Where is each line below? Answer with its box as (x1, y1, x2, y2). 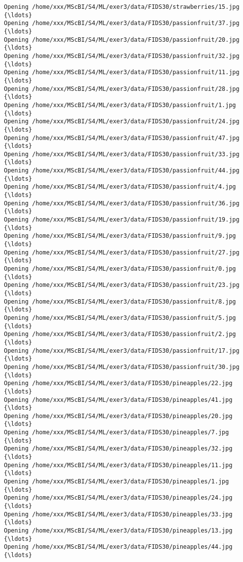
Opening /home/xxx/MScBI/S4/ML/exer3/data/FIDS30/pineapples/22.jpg (4, 380, 233, 387)
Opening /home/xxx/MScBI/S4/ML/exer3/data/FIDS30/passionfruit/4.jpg (4, 183, 236, 191)
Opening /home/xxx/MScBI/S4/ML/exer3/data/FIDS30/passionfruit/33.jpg (4, 150, 240, 158)
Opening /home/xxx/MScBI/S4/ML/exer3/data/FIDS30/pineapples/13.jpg (4, 527, 233, 534)
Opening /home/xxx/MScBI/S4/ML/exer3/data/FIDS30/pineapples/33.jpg (4, 510, 233, 518)
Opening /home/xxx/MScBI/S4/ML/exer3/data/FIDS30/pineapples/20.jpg (4, 412, 233, 420)
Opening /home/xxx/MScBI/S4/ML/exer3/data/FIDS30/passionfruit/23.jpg (4, 281, 240, 289)
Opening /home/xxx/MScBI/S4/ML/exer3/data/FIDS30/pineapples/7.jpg (4, 429, 229, 436)
